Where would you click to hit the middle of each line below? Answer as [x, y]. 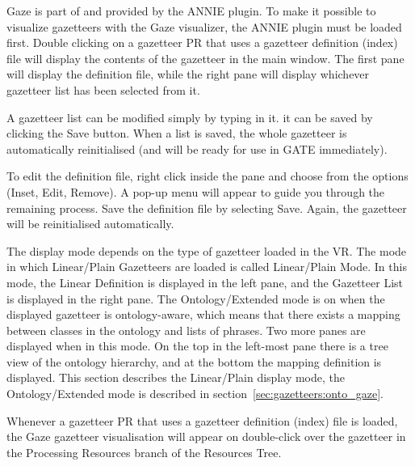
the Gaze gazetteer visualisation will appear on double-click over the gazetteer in [206, 436]
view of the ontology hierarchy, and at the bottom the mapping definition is [194, 361]
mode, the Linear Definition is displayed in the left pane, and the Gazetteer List [205, 282]
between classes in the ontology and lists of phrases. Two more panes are [186, 330]
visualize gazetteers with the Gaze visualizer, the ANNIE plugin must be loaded [204, 26]
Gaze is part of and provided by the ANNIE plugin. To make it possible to [191, 11]
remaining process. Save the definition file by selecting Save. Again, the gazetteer [207, 208]
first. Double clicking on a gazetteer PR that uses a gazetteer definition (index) [202, 42]
